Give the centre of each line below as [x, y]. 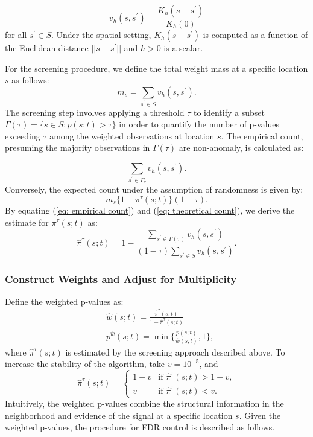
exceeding [23, 136]
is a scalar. [183, 48]
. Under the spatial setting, [101, 35]
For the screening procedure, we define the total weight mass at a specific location [156, 68]
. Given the [260, 415]
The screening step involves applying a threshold [95, 112]
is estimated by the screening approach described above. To [175, 352]
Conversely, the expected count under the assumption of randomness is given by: [154, 189]
